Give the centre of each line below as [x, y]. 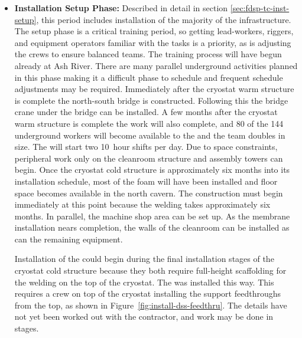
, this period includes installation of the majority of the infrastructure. [164, 19]
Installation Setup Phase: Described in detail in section [121, 8]
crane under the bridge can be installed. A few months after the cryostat [146, 112]
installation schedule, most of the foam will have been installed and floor [146, 181]
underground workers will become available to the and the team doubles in [150, 135]
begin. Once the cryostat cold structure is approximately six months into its [152, 170]
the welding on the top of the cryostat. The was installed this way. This [144, 282]
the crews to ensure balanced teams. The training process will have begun [148, 54]
